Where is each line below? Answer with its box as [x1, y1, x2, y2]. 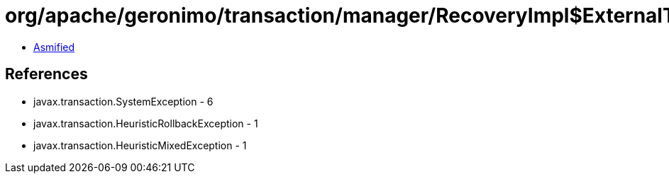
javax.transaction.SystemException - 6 [33, 95, 214, 108]
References [5, 65, 88, 83]
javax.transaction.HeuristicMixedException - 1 [33, 139, 247, 151]
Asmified [33, 40, 75, 53]
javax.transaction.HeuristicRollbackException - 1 [33, 117, 258, 129]
